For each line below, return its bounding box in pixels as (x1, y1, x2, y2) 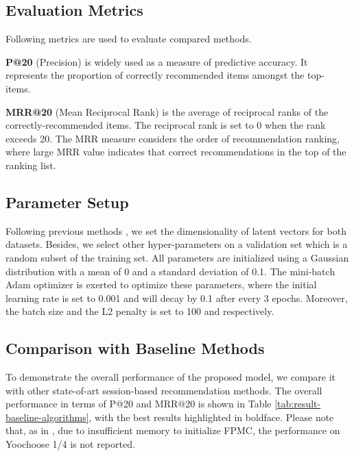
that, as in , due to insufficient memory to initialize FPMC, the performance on (5, 423, 340, 438)
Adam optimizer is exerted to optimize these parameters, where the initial (5, 277, 317, 292)
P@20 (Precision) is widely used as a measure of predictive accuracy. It (5, 54, 308, 68)
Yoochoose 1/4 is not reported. (5, 437, 135, 451)
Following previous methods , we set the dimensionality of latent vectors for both (5, 223, 346, 238)
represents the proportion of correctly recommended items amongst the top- (5, 68, 324, 82)
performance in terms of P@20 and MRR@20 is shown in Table (5, 396, 272, 411)
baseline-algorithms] (5, 409, 89, 424)
